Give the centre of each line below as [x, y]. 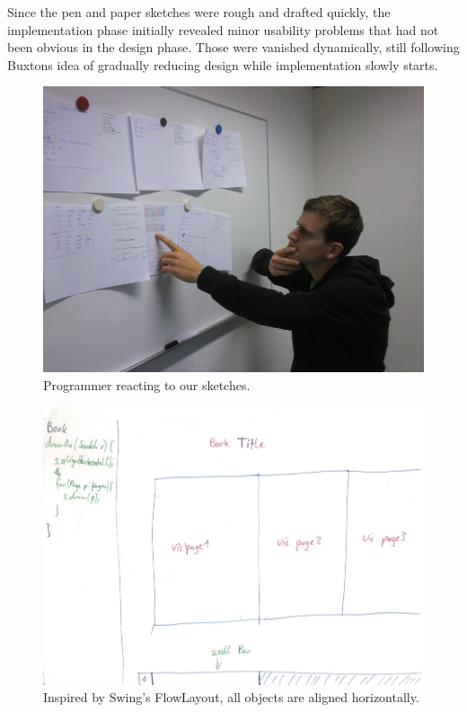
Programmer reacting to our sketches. [147, 384]
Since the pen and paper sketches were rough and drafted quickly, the [199, 12]
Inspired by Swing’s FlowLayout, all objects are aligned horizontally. [231, 697]
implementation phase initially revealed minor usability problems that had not [223, 29]
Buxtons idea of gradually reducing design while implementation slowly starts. [223, 64]
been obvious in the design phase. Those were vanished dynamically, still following [233, 47]
